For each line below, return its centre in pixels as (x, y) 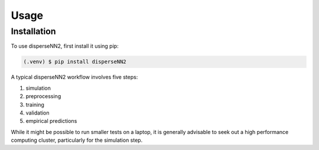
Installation (33, 31)
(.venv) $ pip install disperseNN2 (75, 62)
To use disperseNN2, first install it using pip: (65, 46)
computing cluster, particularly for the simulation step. (77, 140)
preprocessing (43, 96)
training (35, 105)
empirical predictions (51, 121)
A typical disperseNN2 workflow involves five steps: (74, 77)
